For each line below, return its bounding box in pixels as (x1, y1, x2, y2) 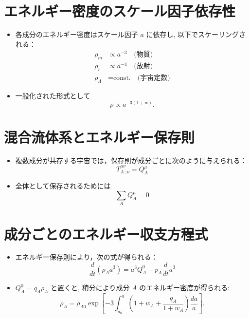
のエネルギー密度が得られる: (139, 282, 230, 293)
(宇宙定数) (137, 75, 170, 82)
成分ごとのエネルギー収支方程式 (4, 224, 208, 243)
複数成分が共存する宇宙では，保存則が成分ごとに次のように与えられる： (15, 155, 247, 165)
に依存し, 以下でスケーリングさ (146, 29, 246, 39)
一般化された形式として (15, 90, 90, 100)
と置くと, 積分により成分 (51, 282, 130, 293)
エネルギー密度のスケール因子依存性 (4, 1, 236, 21)
